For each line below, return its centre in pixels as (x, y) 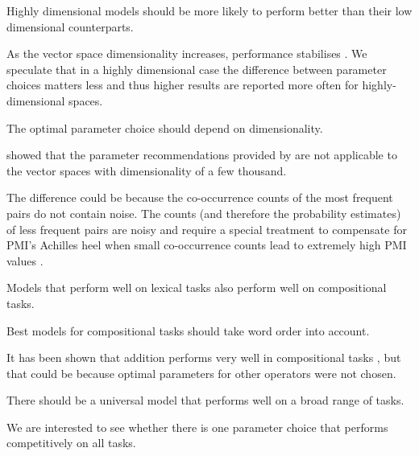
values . (25, 260)
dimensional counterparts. (70, 26)
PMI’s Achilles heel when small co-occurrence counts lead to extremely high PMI (207, 245)
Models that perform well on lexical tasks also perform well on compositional (197, 288)
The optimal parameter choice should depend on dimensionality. (165, 127)
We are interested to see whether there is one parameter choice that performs (197, 427)
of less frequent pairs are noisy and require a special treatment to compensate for (207, 229)
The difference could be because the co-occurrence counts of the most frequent (200, 197)
